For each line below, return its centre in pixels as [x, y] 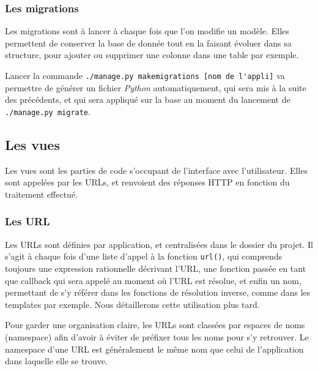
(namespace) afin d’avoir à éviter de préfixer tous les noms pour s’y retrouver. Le [157, 336]
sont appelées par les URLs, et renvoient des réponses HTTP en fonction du [147, 182]
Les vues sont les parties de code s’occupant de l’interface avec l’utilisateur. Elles [156, 170]
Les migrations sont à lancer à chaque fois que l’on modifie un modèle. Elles [147, 31]
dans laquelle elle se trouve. [56, 361]
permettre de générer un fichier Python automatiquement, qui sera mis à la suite [156, 87]
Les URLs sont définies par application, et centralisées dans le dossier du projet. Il [159, 244]
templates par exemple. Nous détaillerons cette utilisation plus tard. [132, 304]
